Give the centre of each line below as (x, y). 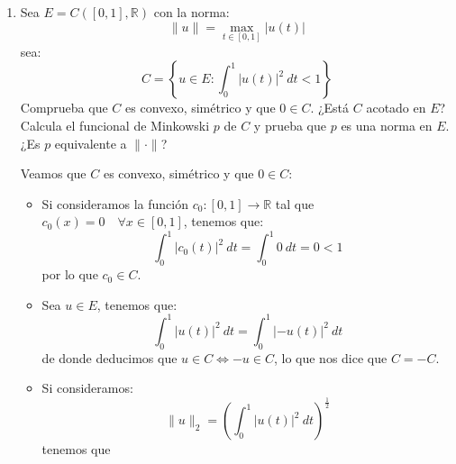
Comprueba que (64, 108)
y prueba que (290, 125)
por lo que (70, 274)
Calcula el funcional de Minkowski (115, 125)
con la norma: (192, 12)
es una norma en (387, 125)
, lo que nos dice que (330, 357)
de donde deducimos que (109, 357)
